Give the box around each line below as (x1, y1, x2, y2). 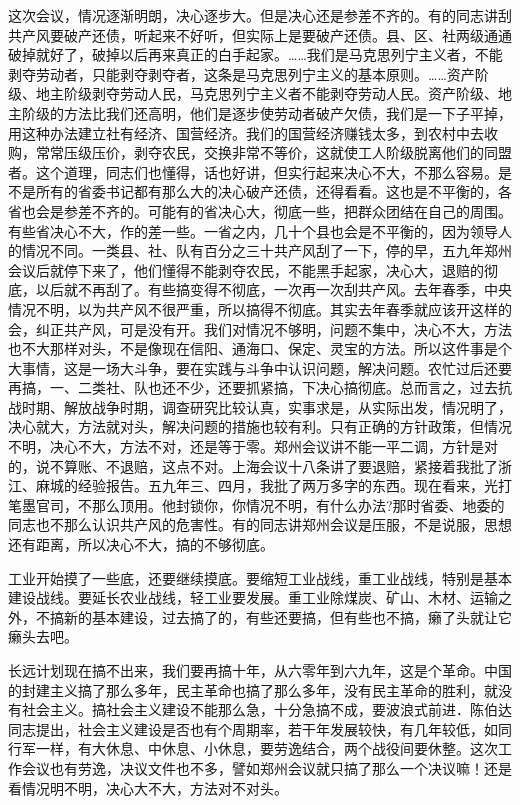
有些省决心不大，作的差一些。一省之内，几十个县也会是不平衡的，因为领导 (8, 220, 498, 241)
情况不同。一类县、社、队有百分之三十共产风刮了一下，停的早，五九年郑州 (21, 240, 512, 261)
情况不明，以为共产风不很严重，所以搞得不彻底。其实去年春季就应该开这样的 (8, 298, 512, 319)
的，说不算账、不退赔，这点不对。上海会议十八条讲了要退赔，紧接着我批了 (8, 455, 498, 476)
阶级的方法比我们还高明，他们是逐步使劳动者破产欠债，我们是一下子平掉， (21, 102, 512, 123)
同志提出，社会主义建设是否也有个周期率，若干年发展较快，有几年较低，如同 (8, 718, 512, 739)
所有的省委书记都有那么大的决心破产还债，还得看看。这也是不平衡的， (35, 181, 498, 202)
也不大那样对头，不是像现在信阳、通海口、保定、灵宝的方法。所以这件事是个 (8, 338, 512, 359)
